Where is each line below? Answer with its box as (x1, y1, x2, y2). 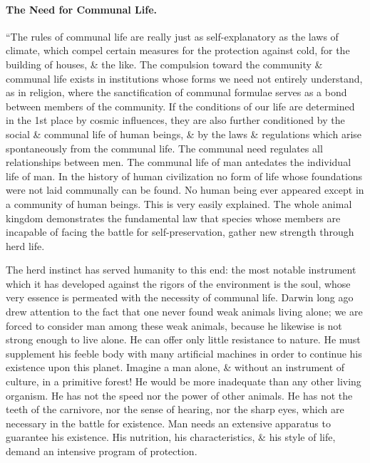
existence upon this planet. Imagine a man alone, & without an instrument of (6, 360, 345, 375)
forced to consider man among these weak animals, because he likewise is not (6, 318, 342, 333)
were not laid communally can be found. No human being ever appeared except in (6, 182, 364, 197)
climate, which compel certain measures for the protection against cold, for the (6, 43, 350, 58)
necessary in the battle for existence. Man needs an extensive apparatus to (6, 415, 331, 430)
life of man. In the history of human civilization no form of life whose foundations (6, 168, 363, 183)
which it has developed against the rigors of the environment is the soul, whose (6, 276, 351, 291)
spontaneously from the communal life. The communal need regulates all (6, 140, 323, 155)
